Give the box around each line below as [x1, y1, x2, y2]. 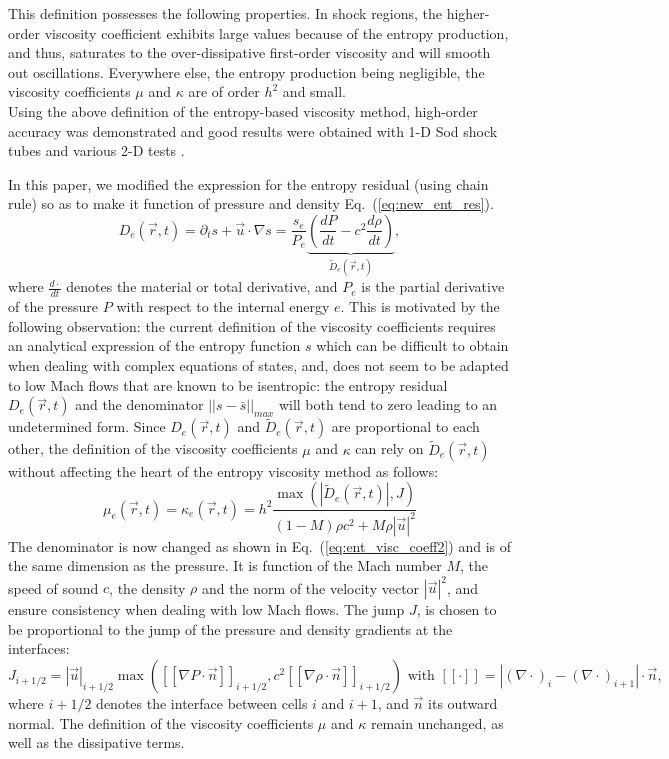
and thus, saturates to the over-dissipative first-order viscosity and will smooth [8, 42, 491, 63]
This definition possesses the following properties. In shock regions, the [8, 3, 443, 23]
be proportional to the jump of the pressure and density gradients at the [8, 618, 453, 639]
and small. [282, 81, 346, 102]
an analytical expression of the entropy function [8, 335, 301, 356]
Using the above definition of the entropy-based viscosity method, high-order [8, 100, 478, 121]
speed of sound [8, 577, 99, 598]
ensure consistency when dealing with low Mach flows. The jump [8, 599, 405, 620]
